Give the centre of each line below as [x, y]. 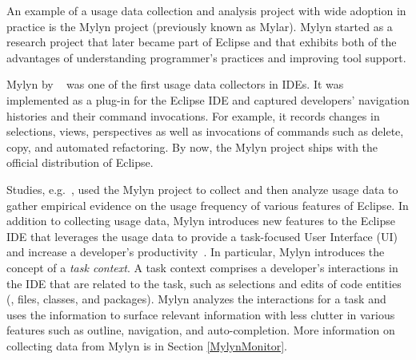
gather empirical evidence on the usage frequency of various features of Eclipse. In [208, 205]
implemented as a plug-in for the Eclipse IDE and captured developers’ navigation [208, 99]
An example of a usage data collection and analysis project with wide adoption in [206, 10]
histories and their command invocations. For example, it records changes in [193, 115]
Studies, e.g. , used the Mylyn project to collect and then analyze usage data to [202, 189]
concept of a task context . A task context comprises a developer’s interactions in [202, 267]
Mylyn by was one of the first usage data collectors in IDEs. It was [175, 84]
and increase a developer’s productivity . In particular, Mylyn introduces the [196, 252]
